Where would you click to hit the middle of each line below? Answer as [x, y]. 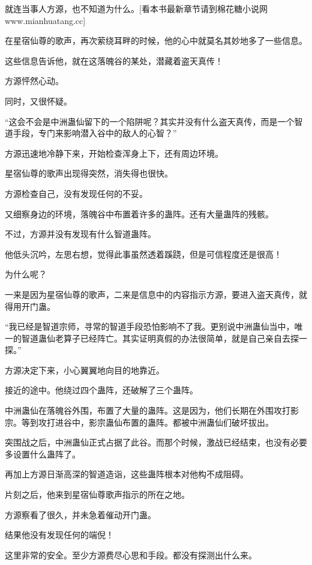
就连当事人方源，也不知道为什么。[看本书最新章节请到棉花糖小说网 [136, 8]
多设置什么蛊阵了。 [43, 454]
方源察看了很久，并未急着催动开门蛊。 [80, 514]
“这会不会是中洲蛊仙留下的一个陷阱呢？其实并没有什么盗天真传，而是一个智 [154, 121]
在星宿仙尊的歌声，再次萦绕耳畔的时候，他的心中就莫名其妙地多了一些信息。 [156, 41]
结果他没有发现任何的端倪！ [59, 535]
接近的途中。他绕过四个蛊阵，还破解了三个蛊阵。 [101, 390]
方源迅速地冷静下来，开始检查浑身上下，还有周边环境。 [114, 153]
